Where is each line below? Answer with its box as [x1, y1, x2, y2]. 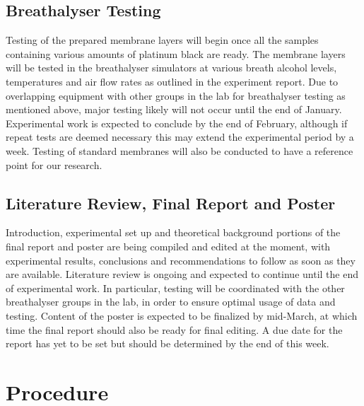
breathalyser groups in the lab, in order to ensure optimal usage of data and [6, 294, 336, 309]
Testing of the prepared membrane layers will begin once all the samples [6, 33, 319, 47]
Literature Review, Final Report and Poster [6, 192, 336, 214]
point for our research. [6, 157, 102, 172]
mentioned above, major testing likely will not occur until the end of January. [6, 102, 342, 117]
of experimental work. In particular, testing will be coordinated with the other [6, 280, 345, 295]
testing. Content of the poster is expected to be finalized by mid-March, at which [6, 308, 358, 323]
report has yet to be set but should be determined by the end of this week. [6, 336, 329, 351]
